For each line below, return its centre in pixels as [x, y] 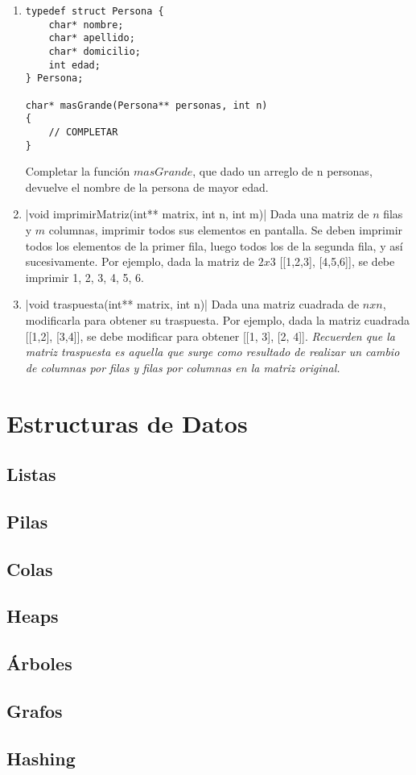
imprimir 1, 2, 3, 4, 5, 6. [84, 277]
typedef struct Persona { [95, 11]
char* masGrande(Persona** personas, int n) [146, 105]
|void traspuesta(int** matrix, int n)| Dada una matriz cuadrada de [192, 304]
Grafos [35, 711]
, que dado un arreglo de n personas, [282, 171]
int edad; [74, 65]
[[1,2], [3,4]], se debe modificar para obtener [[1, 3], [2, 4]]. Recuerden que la [210, 336]
